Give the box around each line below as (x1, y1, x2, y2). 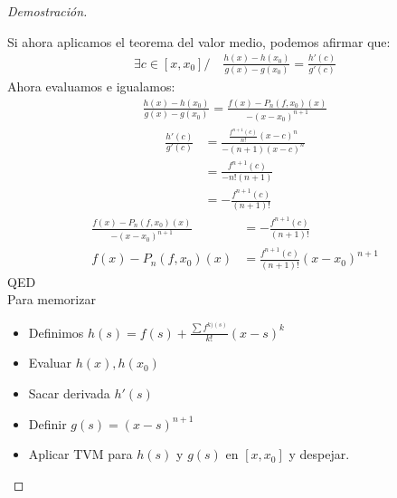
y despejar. (288, 445, 350, 464)
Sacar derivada (28, 384, 110, 403)
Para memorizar (7, 290, 96, 309)
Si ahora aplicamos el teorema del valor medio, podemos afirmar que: (7, 32, 391, 51)
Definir (28, 414, 67, 433)
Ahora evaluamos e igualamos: (7, 76, 175, 95)
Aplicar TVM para (28, 445, 133, 464)
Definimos (28, 322, 84, 341)
